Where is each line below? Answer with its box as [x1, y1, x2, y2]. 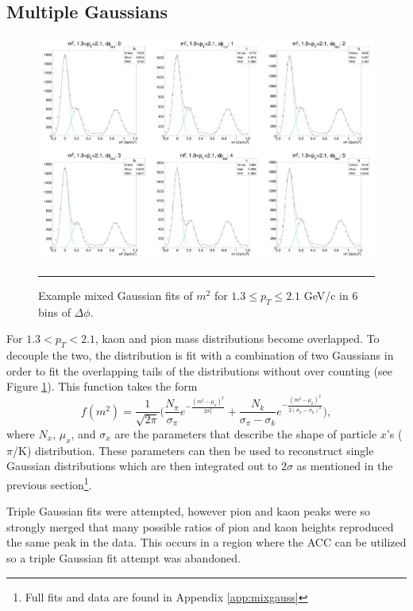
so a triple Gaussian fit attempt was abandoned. [6, 549, 241, 566]
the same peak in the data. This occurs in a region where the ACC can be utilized [6, 534, 407, 551]
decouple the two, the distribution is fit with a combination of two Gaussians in [6, 346, 394, 363]
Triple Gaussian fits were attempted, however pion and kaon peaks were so [6, 503, 370, 520]
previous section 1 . [6, 473, 92, 492]
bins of [38, 303, 71, 320]
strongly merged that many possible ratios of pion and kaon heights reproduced [6, 518, 394, 535]
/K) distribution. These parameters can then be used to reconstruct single [12, 442, 374, 458]
